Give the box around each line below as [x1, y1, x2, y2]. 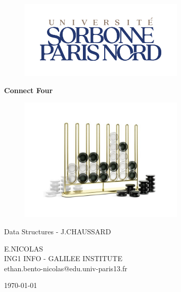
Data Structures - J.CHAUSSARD [4, 226, 111, 236]
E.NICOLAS [4, 243, 43, 254]
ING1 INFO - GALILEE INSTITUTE [4, 253, 122, 264]
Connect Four [4, 85, 53, 95]
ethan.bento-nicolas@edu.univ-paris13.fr [4, 263, 127, 273]
